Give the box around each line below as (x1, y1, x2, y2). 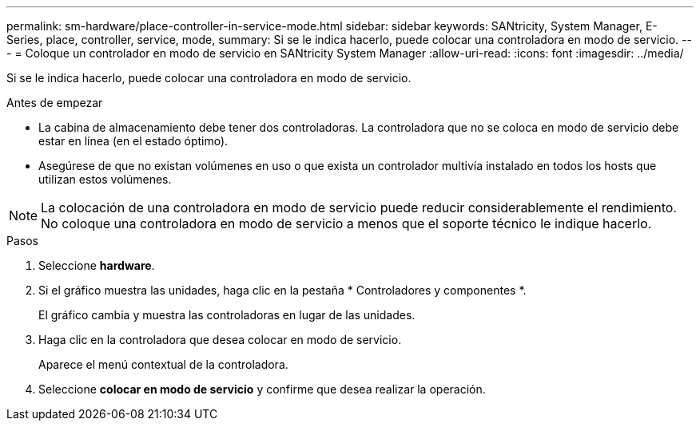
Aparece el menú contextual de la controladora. (38, 358, 288, 371)
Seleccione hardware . (38, 259, 155, 272)
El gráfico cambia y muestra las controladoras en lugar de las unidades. (38, 308, 416, 322)
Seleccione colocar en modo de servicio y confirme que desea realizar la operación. (38, 382, 486, 396)
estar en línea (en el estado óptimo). (38, 134, 229, 148)
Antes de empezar (6, 96, 103, 109)
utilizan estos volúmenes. (38, 172, 172, 186)
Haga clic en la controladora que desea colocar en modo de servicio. (38, 333, 402, 346)
